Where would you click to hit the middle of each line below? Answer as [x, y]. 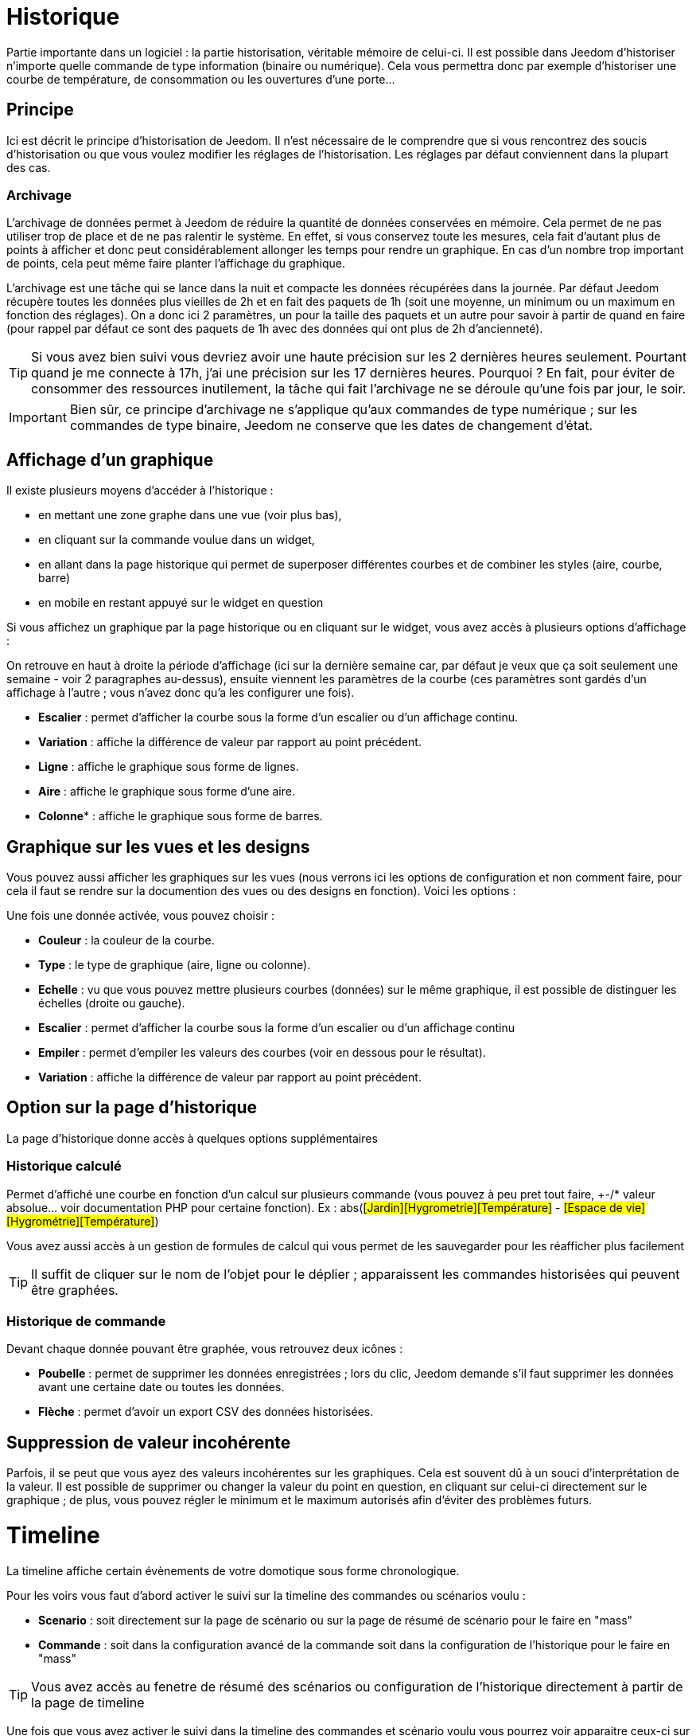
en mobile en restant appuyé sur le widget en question [181, 603]
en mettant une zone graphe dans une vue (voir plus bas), [190, 515]
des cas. [29, 167]
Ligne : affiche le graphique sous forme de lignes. [169, 767]
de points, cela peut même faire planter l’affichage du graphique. [176, 264]
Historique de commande [86, 1321]
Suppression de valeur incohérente [149, 1442]
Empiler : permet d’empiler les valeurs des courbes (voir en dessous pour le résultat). [262, 1053]
